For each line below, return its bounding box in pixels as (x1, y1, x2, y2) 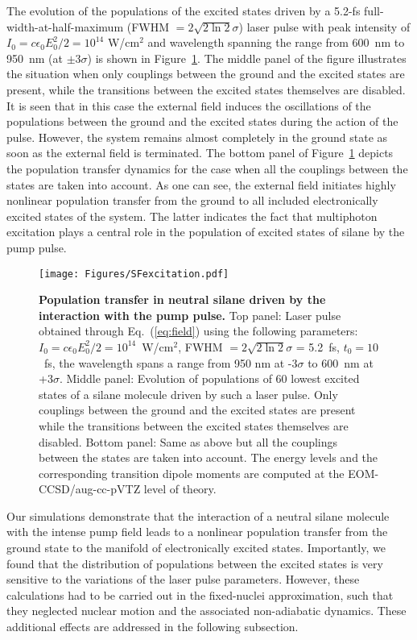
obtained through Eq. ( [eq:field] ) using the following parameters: (39, 322, 358, 339)
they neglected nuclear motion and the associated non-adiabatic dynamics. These (6, 602, 407, 619)
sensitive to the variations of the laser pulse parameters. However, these (6, 571, 360, 588)
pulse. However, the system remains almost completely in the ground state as (6, 128, 388, 145)
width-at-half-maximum (6, 18, 124, 35)
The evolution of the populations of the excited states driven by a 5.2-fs (6, 2, 361, 19)
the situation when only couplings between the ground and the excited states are (6, 65, 405, 82)
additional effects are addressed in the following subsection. (6, 618, 299, 635)
